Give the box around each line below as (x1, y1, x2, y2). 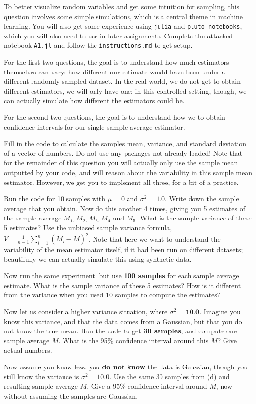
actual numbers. (4, 345, 52, 355)
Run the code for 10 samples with (4, 193, 106, 204)
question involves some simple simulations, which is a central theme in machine (4, 11, 243, 21)
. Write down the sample (165, 193, 239, 204)
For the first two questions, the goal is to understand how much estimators (4, 57, 229, 67)
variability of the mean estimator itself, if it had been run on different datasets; (4, 244, 243, 255)
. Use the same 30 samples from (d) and (109, 371, 230, 381)
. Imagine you (199, 306, 241, 317)
